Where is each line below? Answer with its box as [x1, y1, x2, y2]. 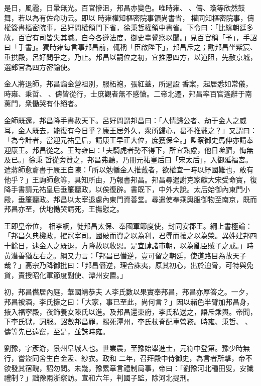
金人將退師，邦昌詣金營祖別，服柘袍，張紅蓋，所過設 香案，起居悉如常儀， [4, 78, 252, 89]
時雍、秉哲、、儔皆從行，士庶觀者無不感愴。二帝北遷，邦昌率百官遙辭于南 [4, 88, 252, 99]
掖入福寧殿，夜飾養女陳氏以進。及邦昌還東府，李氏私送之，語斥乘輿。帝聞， [4, 306, 257, 317]
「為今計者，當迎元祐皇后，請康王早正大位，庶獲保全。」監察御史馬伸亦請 [4, 135, 246, 145]
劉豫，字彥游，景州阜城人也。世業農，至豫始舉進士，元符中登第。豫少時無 [4, 343, 250, 353]
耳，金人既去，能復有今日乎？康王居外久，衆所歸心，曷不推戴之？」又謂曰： [4, 125, 257, 135]
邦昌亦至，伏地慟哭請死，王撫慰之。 [4, 204, 123, 214]
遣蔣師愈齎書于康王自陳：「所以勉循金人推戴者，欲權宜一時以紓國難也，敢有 [4, 164, 253, 174]
